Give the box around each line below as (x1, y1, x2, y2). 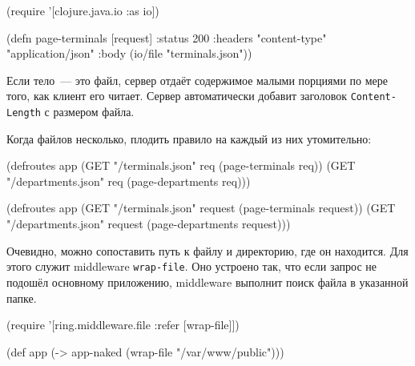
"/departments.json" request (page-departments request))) (6, 215, 291, 232)
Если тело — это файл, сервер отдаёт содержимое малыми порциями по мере (6, 71, 388, 88)
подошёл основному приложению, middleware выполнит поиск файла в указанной (6, 273, 409, 290)
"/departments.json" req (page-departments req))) (6, 172, 251, 189)
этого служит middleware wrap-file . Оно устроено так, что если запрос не (6, 258, 377, 275)
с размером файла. (44, 103, 135, 120)
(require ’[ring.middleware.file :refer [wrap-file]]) (6, 316, 240, 333)
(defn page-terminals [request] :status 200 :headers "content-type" (6, 29, 327, 46)
